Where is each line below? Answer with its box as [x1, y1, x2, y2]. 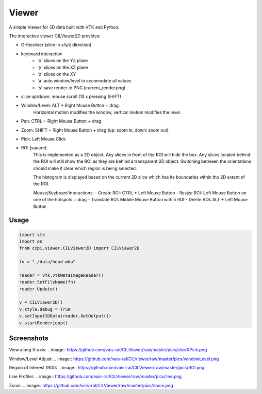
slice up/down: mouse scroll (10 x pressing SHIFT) [21, 94, 121, 99]
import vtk [19, 232, 45, 237]
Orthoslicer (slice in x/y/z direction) [21, 42, 92, 48]
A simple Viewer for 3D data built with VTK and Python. [9, 24, 120, 30]
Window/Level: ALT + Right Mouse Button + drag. [21, 102, 120, 109]
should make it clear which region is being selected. [33, 165, 137, 171]
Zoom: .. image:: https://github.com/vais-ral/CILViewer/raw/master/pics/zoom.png [9, 382, 173, 388]
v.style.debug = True [19, 306, 71, 312]
